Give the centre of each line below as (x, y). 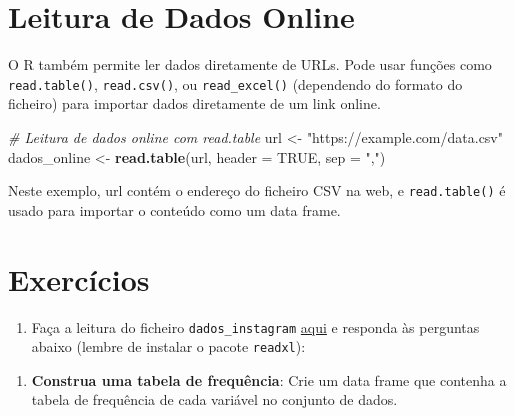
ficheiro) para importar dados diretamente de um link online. (194, 103)
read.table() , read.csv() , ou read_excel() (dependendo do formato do (235, 83)
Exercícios (79, 278)
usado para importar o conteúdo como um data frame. (174, 209)
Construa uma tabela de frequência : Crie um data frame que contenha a (269, 379)
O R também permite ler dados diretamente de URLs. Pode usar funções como (250, 64)
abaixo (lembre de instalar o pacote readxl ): (168, 346)
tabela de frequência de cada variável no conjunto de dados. (214, 399)
